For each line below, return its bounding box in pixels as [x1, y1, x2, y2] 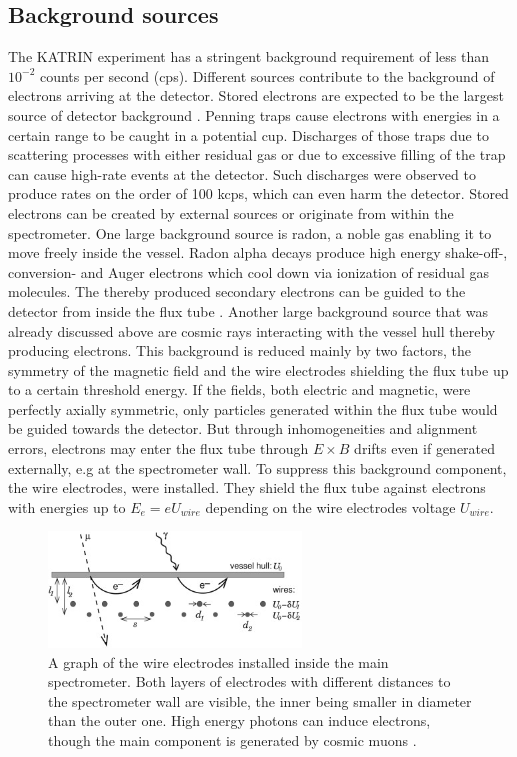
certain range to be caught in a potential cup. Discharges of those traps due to [8, 124, 489, 145]
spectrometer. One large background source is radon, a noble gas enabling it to [8, 222, 492, 243]
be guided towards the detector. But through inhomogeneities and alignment [8, 418, 478, 439]
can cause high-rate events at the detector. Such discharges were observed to [8, 163, 476, 184]
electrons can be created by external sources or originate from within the [8, 202, 454, 223]
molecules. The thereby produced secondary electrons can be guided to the [8, 281, 466, 302]
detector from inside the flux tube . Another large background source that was [8, 300, 488, 321]
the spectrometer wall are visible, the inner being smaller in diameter [48, 690, 472, 711]
